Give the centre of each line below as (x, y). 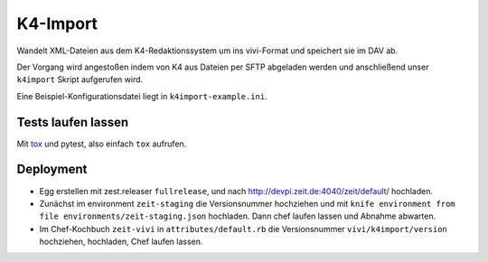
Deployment (52, 169)
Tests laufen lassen (73, 122)
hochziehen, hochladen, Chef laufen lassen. (121, 242)
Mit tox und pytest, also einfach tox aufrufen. (102, 144)
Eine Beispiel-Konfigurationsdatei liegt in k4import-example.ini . (142, 96)
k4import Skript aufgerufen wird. (80, 80)
